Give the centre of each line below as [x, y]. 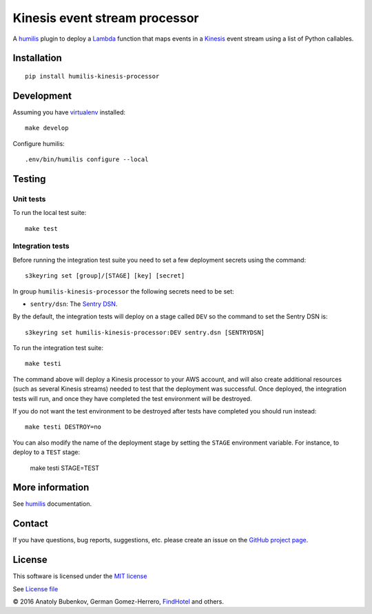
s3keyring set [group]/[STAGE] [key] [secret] [105, 276]
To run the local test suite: [50, 213]
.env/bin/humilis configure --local [87, 160]
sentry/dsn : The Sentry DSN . [74, 304]
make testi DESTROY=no [63, 427]
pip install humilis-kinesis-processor [92, 76]
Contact [30, 524]
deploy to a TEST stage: [46, 452]
